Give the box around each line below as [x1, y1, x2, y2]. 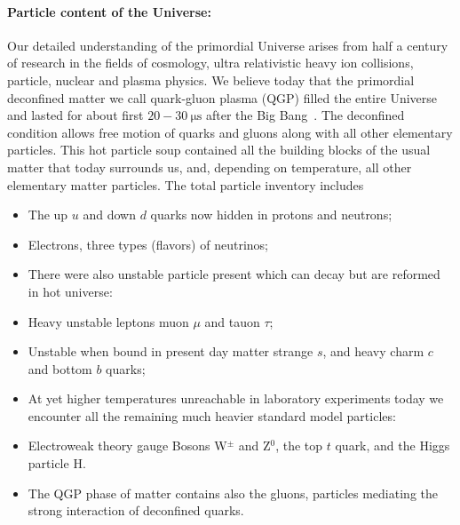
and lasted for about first [7, 106, 144, 124]
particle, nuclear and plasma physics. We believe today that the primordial [7, 70, 415, 89]
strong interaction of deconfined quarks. [28, 501, 244, 520]
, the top [275, 436, 323, 455]
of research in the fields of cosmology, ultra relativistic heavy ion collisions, [7, 53, 414, 72]
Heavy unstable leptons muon [28, 312, 189, 330]
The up [28, 205, 68, 224]
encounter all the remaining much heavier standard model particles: [28, 406, 396, 425]
